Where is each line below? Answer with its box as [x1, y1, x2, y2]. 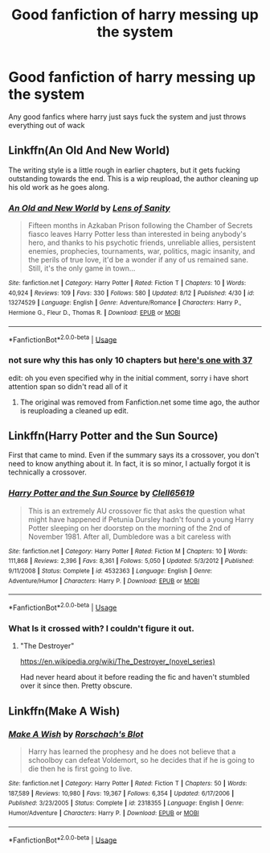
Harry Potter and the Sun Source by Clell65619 [8, 487, 195, 499]
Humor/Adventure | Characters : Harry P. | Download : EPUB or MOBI [8, 809, 199, 817]
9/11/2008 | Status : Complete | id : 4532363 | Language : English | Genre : [8, 567, 213, 575]
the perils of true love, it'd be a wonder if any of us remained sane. [27, 255, 249, 265]
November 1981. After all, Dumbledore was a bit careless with [27, 532, 231, 541]
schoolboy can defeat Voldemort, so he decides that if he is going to [27, 756, 255, 764]
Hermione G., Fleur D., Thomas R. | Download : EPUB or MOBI [8, 308, 181, 317]
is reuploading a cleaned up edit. [19, 405, 129, 416]
